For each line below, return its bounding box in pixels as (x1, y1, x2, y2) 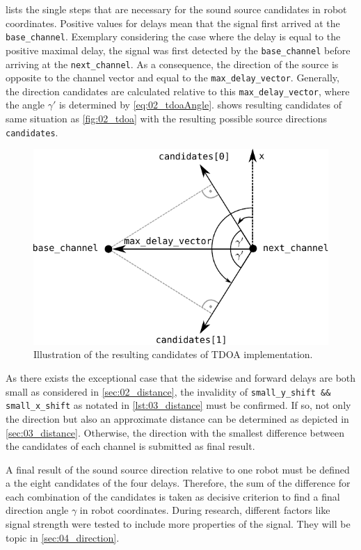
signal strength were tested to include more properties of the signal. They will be (6, 517, 351, 531)
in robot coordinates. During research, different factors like (79, 503, 330, 517)
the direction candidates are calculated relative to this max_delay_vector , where (6, 83, 350, 98)
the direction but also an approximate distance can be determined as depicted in (6, 411, 349, 426)
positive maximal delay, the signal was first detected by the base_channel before (6, 42, 351, 57)
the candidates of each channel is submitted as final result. (6, 439, 255, 453)
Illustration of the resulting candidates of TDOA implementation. (33, 347, 313, 362)
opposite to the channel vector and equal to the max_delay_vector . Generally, (6, 70, 339, 85)
